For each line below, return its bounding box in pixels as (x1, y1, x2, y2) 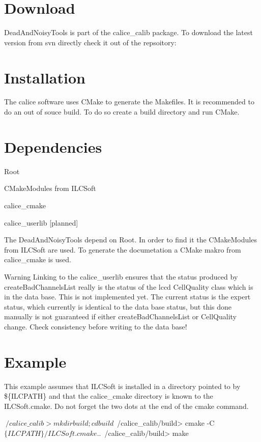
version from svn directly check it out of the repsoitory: (4, 37, 177, 47)
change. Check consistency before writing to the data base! (4, 321, 187, 331)
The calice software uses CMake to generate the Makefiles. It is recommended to (4, 96, 254, 107)
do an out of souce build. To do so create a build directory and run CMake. (4, 106, 240, 117)
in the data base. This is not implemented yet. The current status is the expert (4, 291, 251, 302)
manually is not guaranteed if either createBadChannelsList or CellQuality (4, 311, 237, 322)
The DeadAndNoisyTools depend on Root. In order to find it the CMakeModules (4, 234, 257, 245)
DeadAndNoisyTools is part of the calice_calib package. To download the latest (4, 27, 253, 38)
